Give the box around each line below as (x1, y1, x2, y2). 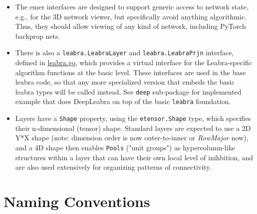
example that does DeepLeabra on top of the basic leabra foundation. (15, 96, 231, 107)
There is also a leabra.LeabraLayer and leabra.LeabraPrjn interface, (15, 47, 234, 58)
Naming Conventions (3, 191, 150, 211)
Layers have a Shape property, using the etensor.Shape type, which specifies (15, 113, 251, 123)
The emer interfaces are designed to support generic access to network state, (15, 1, 249, 11)
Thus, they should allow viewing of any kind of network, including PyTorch (15, 21, 246, 31)
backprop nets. (15, 30, 60, 41)
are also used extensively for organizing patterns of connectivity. (15, 162, 212, 172)
